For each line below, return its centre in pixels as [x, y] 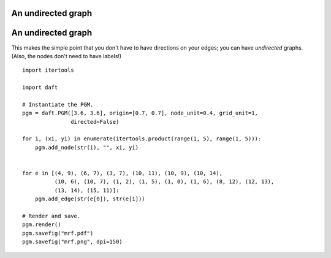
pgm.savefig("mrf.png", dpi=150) [72, 242]
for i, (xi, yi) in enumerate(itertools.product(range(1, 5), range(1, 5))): [142, 139]
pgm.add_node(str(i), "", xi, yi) [87, 147]
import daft [40, 88]
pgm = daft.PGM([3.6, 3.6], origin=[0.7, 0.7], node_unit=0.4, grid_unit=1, [140, 113]
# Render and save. [51, 216]
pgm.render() [42, 225]
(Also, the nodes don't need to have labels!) [67, 56]
